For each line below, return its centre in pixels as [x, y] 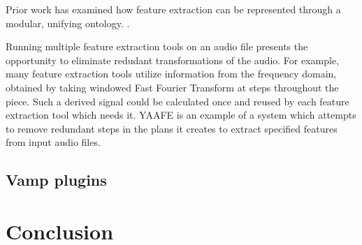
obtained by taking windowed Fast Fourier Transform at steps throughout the [172, 87]
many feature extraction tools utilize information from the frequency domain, [171, 74]
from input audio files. [53, 142]
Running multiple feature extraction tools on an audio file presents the [157, 46]
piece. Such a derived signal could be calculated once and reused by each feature [178, 101]
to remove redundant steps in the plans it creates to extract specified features [172, 128]
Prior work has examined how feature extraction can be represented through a [173, 9]
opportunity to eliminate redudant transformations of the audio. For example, [173, 60]
